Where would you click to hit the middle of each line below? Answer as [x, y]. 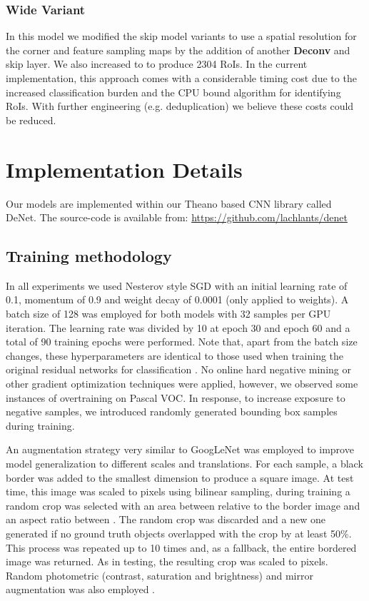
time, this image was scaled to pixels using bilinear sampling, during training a [178, 491]
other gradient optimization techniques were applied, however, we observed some [182, 384]
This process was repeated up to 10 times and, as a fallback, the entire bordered [181, 547]
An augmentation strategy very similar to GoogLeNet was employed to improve [180, 449]
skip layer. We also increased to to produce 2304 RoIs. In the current [157, 64]
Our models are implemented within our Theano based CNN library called [169, 203]
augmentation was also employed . [80, 589]
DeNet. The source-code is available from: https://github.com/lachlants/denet [177, 217]
